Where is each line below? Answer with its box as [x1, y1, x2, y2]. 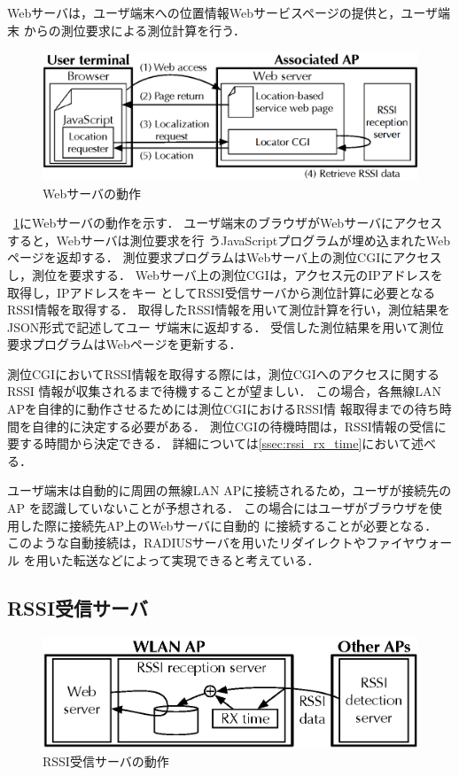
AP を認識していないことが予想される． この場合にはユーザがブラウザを [7, 499, 430, 517]
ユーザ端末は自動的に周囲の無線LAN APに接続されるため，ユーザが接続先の [7, 481, 452, 500]
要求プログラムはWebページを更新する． [7, 335, 242, 353]
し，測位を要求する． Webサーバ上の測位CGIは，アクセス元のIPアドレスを [7, 265, 443, 283]
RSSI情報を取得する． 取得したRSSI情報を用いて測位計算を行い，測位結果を [7, 300, 451, 319]
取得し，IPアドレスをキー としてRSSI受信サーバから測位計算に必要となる [7, 283, 436, 301]
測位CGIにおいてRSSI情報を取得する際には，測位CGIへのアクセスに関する [7, 364, 440, 383]
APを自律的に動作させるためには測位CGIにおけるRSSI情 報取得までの [7, 400, 415, 418]
